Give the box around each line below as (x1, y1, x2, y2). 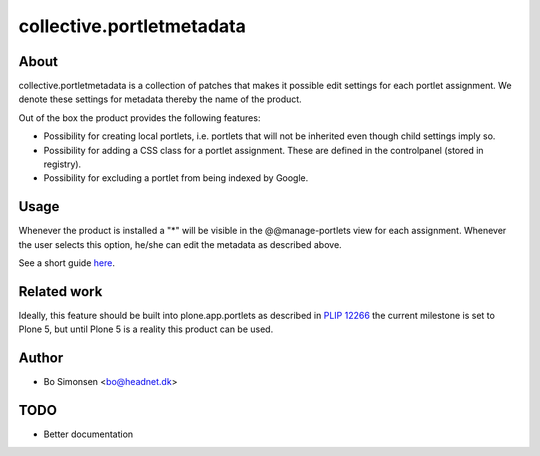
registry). (43, 158, 82, 170)
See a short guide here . (18, 257, 115, 269)
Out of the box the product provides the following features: (18, 111, 261, 124)
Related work (18, 283, 103, 300)
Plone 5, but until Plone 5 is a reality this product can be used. (18, 323, 274, 335)
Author (18, 350, 64, 367)
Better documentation (43, 428, 134, 440)
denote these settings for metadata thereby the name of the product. (18, 93, 302, 105)
